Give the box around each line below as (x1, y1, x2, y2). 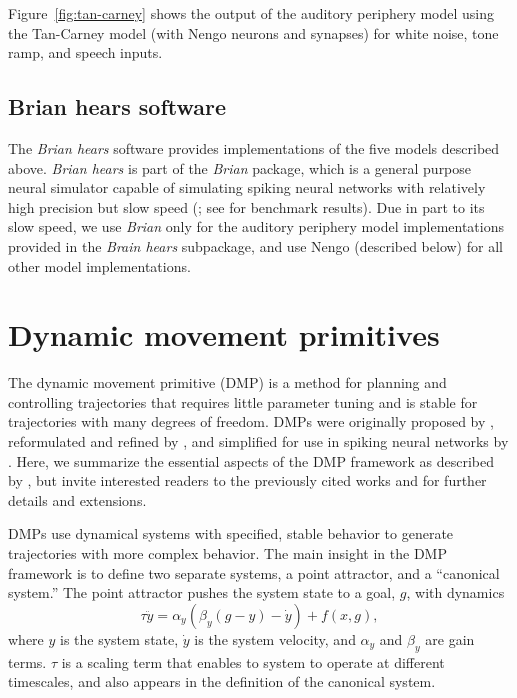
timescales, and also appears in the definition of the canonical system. (8, 671, 436, 692)
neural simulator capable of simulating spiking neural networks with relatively (8, 177, 486, 198)
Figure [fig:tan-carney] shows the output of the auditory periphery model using (8, 3, 495, 23)
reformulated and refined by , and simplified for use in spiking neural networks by (8, 431, 509, 452)
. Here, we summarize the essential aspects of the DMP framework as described (8, 450, 494, 471)
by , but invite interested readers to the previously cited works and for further (8, 470, 487, 491)
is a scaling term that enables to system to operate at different (61, 651, 445, 672)
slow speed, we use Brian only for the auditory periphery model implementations (8, 216, 505, 237)
